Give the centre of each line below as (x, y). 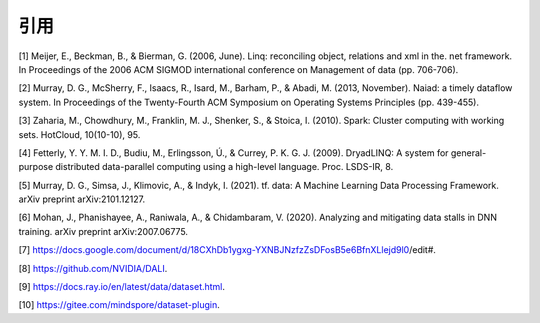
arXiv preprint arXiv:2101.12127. (82, 199)
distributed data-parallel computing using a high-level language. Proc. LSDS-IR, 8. (224, 167)
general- (468, 152)
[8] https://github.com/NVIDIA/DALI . (93, 268)
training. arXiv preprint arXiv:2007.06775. (103, 231)
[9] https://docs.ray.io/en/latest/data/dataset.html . (121, 287)
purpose (36, 167)
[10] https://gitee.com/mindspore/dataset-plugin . (119, 305)
